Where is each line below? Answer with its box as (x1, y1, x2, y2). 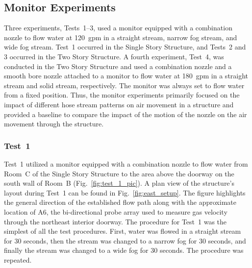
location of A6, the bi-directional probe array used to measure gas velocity (4, 206, 227, 217)
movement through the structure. (4, 119, 104, 129)
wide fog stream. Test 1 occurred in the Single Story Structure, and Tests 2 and (4, 42, 246, 52)
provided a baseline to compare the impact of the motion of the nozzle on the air (4, 109, 247, 119)
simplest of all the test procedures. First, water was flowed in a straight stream (4, 226, 241, 236)
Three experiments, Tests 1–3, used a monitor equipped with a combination (4, 23, 232, 33)
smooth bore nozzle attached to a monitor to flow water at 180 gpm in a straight (4, 71, 249, 81)
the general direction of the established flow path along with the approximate (4, 197, 236, 207)
